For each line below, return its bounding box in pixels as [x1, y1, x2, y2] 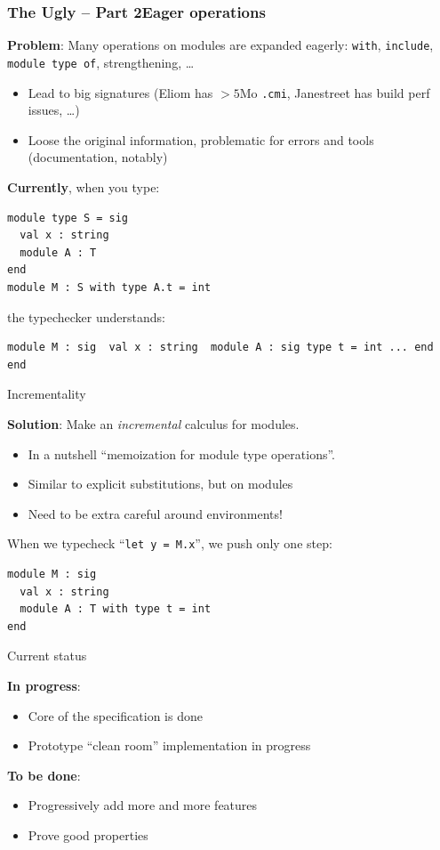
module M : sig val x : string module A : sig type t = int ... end [7, 341, 434, 354]
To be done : [7, 765, 81, 784]
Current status [7, 646, 87, 665]
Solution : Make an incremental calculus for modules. [7, 414, 300, 433]
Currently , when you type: [7, 177, 160, 196]
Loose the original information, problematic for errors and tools [28, 130, 374, 149]
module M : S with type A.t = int [7, 280, 212, 294]
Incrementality [7, 385, 86, 403]
